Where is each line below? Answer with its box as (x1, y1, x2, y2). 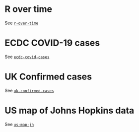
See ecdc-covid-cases (4, 54, 50, 60)
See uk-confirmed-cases (4, 87, 54, 93)
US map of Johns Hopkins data (4, 105, 135, 116)
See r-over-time (4, 20, 38, 26)
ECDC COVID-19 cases (4, 37, 100, 49)
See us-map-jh (4, 121, 34, 127)
